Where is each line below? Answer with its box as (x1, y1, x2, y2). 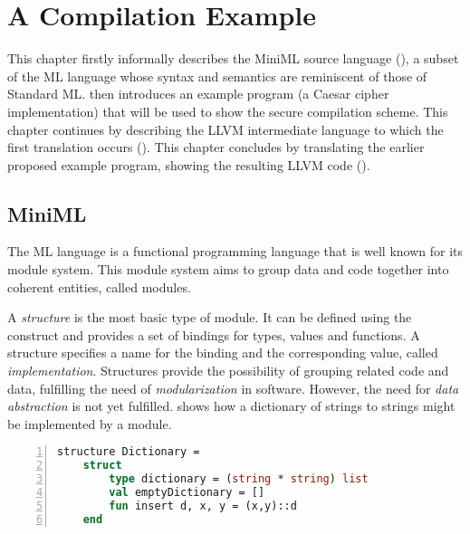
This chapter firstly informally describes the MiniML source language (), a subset (7, 49, 459, 68)
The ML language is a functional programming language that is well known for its (7, 242, 464, 261)
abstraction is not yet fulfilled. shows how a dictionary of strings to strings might (7, 396, 456, 415)
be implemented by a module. (7, 414, 172, 433)
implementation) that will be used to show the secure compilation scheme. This (7, 101, 448, 120)
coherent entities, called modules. (7, 277, 191, 296)
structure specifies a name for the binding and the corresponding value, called (7, 343, 438, 362)
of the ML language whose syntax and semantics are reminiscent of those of (7, 66, 427, 85)
